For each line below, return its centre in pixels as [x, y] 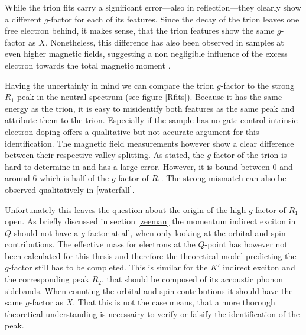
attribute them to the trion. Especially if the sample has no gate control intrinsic [151, 120]
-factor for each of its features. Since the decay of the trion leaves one [174, 19]
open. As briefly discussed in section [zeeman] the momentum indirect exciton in [150, 221]
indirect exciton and [259, 267]
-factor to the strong [257, 85]
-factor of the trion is [249, 155]
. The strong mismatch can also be [224, 178]
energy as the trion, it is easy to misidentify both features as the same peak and [150, 108]
